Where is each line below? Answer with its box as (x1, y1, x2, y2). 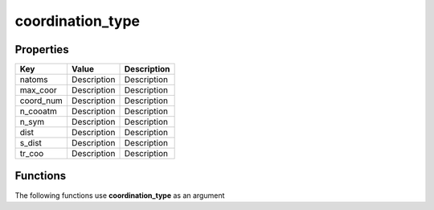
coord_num (19, 95, 63, 106)
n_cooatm (19, 105, 58, 117)
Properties (14, 43, 69, 56)
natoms (19, 74, 48, 85)
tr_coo (19, 148, 44, 159)
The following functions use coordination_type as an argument (14, 190, 225, 200)
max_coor (19, 84, 58, 96)
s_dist (19, 138, 42, 149)
